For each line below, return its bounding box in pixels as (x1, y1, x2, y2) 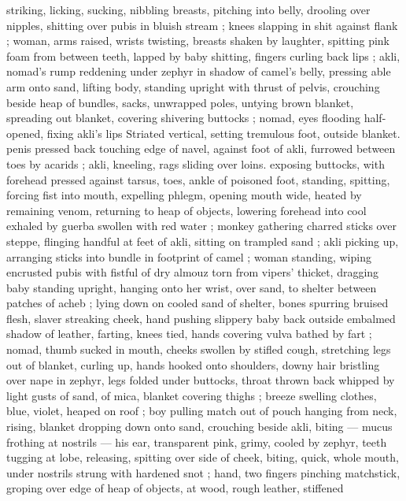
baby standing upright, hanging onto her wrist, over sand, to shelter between (6, 279, 377, 295)
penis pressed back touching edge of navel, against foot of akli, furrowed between (6, 140, 396, 157)
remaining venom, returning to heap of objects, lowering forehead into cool (6, 202, 367, 218)
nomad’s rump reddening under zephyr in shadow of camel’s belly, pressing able (6, 63, 391, 80)
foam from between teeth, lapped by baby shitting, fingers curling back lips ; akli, (6, 47, 400, 64)
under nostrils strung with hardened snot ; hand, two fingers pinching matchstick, (6, 464, 400, 481)
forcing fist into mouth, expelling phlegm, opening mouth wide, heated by (6, 187, 362, 203)
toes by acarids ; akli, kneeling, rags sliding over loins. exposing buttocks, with (6, 155, 385, 172)
